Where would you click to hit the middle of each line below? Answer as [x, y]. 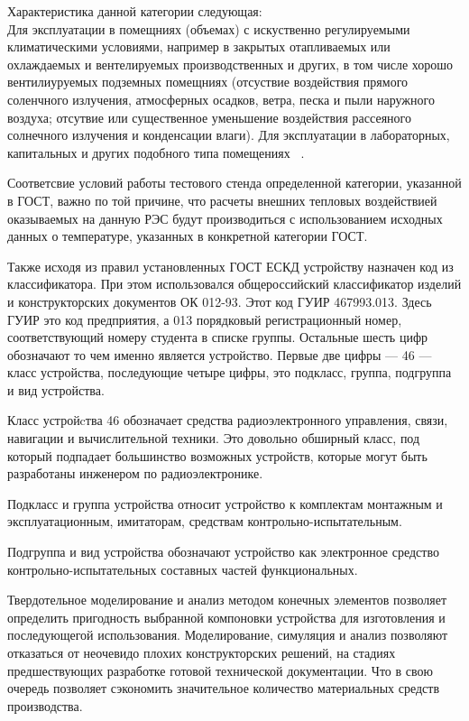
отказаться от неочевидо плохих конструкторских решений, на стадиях [202, 652]
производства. [45, 705]
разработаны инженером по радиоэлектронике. [135, 473]
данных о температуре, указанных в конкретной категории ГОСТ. [188, 236]
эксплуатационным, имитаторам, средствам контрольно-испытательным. [205, 521]
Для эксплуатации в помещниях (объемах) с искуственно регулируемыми [209, 28]
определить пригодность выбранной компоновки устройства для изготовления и [226, 617]
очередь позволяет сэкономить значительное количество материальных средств [224, 688]
